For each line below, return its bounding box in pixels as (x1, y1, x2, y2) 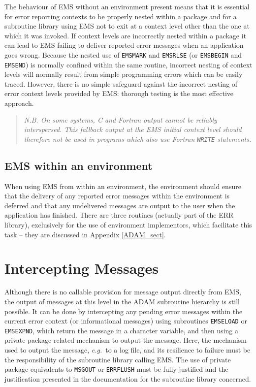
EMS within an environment (4, 158, 153, 173)
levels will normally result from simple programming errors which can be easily (4, 69, 243, 79)
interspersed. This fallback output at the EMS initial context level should (24, 124, 242, 134)
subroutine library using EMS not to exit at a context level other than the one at (4, 21, 250, 31)
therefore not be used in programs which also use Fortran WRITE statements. (24, 133, 252, 144)
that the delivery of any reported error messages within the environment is (4, 191, 230, 201)
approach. (4, 98, 34, 108)
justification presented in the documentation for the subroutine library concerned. (4, 373, 251, 384)
